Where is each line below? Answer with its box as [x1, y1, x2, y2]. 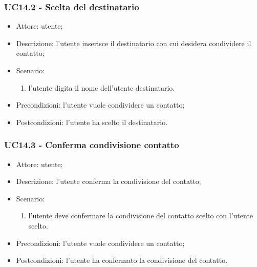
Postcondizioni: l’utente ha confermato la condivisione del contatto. [16, 255, 228, 265]
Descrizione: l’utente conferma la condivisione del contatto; [16, 176, 201, 187]
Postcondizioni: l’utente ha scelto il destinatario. [16, 116, 168, 127]
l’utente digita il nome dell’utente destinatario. [28, 82, 175, 93]
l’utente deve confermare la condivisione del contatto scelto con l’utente [28, 210, 253, 221]
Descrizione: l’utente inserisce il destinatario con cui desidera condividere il [16, 37, 251, 48]
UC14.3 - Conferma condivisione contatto [4, 138, 179, 151]
